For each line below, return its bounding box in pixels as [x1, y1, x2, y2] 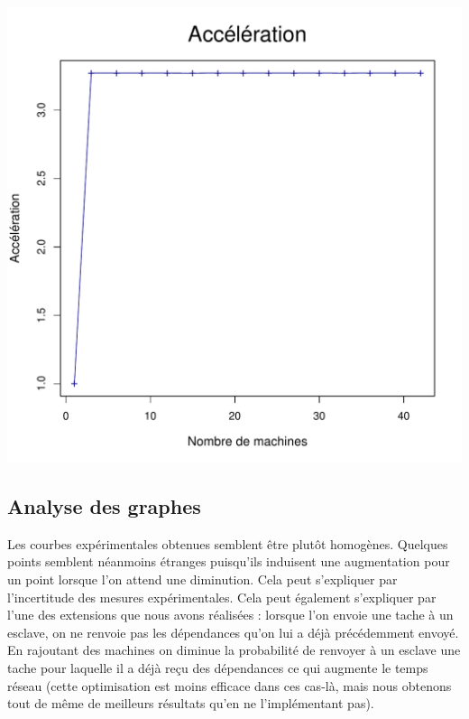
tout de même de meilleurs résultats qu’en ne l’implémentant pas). [7, 694, 374, 713]
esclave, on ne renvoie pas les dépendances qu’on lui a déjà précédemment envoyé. [7, 622, 459, 641]
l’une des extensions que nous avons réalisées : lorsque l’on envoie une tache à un [7, 605, 454, 624]
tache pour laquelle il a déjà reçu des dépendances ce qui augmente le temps [7, 658, 428, 677]
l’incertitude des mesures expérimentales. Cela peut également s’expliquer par [7, 587, 437, 606]
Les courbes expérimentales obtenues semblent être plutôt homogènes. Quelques [7, 534, 448, 553]
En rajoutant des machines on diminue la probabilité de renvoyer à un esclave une [7, 640, 461, 659]
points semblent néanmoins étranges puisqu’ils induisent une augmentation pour [7, 552, 450, 571]
